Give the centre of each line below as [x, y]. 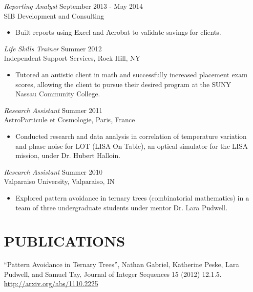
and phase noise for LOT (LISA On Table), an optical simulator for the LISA [132, 146]
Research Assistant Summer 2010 [53, 171]
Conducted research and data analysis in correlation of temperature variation [131, 136]
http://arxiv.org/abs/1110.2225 [51, 283]
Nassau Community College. [58, 94]
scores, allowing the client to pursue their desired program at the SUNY [123, 84]
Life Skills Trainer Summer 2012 [53, 48]
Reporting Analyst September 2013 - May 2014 [74, 6]
